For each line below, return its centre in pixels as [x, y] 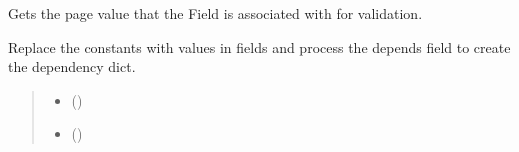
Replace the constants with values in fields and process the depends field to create [259, 46]
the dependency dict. [72, 66]
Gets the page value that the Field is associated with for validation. [215, 13]
